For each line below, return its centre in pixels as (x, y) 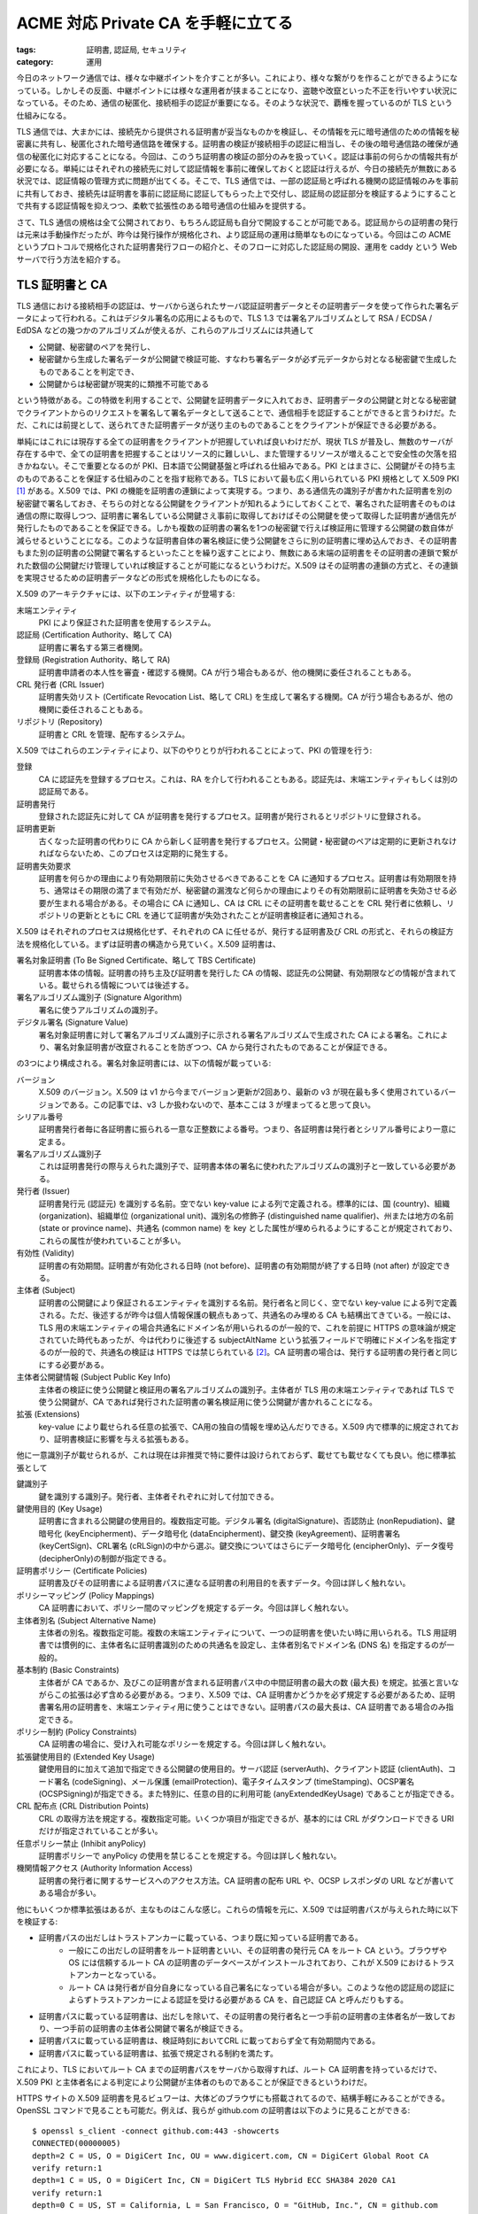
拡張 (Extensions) (48, 1414)
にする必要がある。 (74, 1365)
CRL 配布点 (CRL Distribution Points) (83, 1806)
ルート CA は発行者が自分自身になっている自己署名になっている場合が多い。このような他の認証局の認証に (262, 1987)
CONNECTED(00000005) (77, 2144)
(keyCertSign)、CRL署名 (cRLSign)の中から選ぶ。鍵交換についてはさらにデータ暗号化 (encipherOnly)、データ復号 (247, 1546)
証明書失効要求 (43, 866)
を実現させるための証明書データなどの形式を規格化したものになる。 (140, 577)
